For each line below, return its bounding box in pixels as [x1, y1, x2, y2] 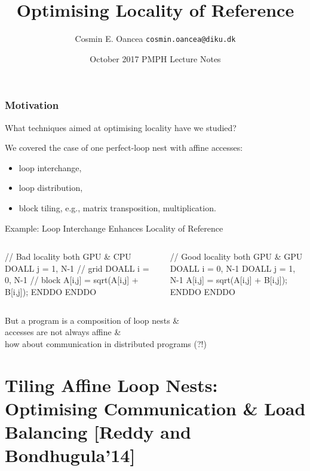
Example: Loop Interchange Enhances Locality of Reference [5, 221, 223, 234]
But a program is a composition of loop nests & [5, 314, 180, 326]
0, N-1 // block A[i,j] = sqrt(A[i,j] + [5, 274, 139, 286]
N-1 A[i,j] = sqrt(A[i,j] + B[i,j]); [170, 274, 287, 286]
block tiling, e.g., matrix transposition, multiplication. [19, 202, 216, 214]
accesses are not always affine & [5, 326, 121, 338]
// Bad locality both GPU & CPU [5, 250, 131, 263]
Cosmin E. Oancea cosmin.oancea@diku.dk [75, 32, 236, 45]
